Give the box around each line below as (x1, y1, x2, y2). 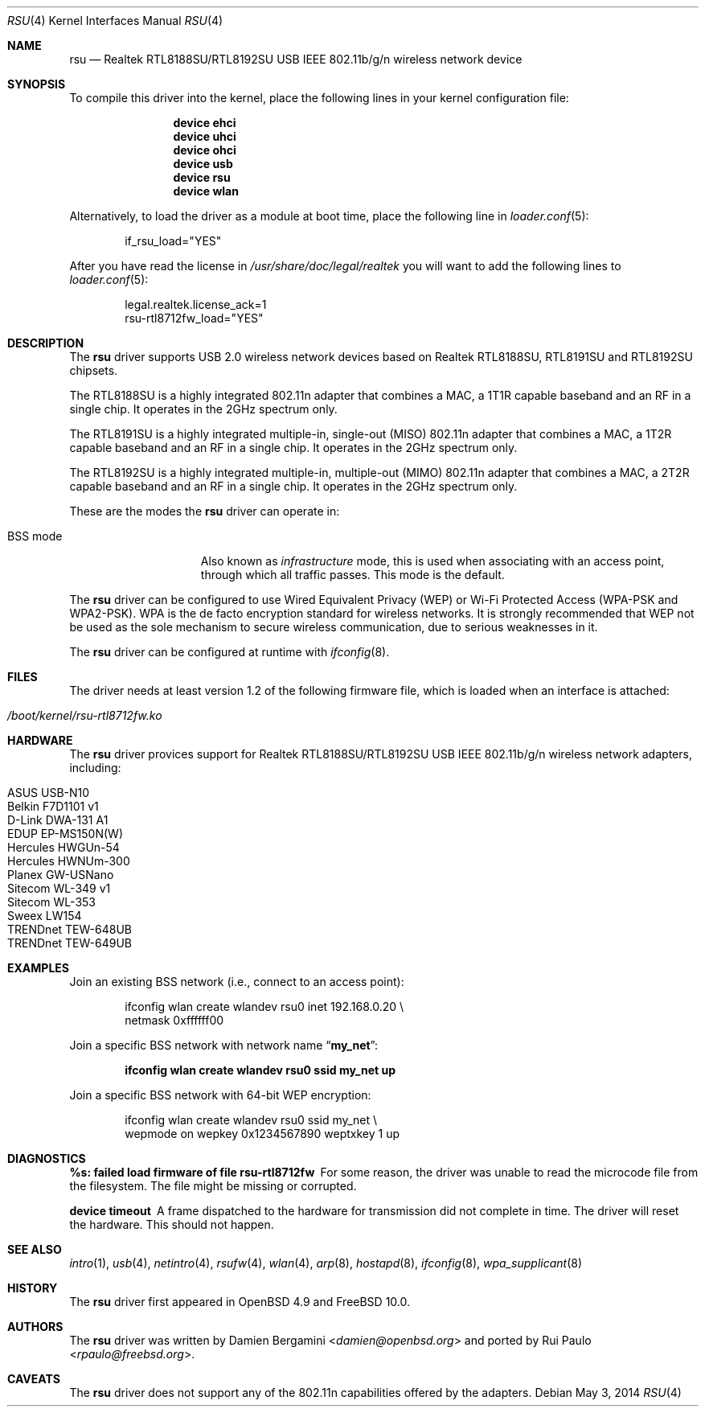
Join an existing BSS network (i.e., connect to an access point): (69, 975, 404, 988)
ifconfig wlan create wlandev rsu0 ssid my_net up (125, 1063, 396, 1077)
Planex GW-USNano (7, 868, 114, 881)
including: (69, 761, 121, 774)
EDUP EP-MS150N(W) (7, 827, 123, 840)
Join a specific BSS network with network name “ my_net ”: (69, 1038, 379, 1052)
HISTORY (7, 1281, 58, 1295)
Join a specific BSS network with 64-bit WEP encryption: (69, 1088, 371, 1102)
